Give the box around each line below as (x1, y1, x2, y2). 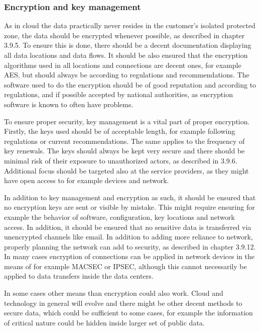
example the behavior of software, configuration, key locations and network (4, 211, 235, 222)
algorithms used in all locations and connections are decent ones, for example (4, 59, 241, 70)
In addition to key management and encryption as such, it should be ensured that (4, 192, 256, 202)
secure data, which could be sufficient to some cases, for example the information (4, 307, 253, 318)
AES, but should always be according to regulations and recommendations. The (4, 69, 249, 80)
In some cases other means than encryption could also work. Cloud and (4, 288, 223, 298)
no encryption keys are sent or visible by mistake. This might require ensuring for (4, 202, 255, 212)
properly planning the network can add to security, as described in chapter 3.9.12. (4, 241, 256, 252)
